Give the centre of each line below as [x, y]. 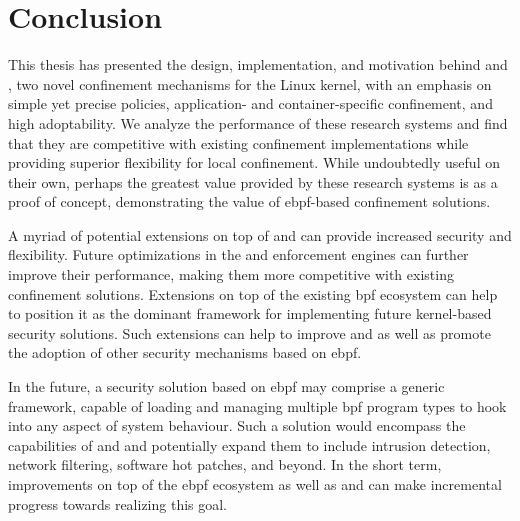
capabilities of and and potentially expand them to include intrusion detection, [249, 444]
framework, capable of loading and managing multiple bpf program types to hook [257, 405]
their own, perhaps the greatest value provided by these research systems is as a [253, 181]
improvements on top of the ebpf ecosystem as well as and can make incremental [255, 484]
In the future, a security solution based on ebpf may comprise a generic [226, 386]
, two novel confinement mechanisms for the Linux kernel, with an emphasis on [250, 83]
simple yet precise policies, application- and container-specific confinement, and [250, 103]
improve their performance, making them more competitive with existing [231, 274]
